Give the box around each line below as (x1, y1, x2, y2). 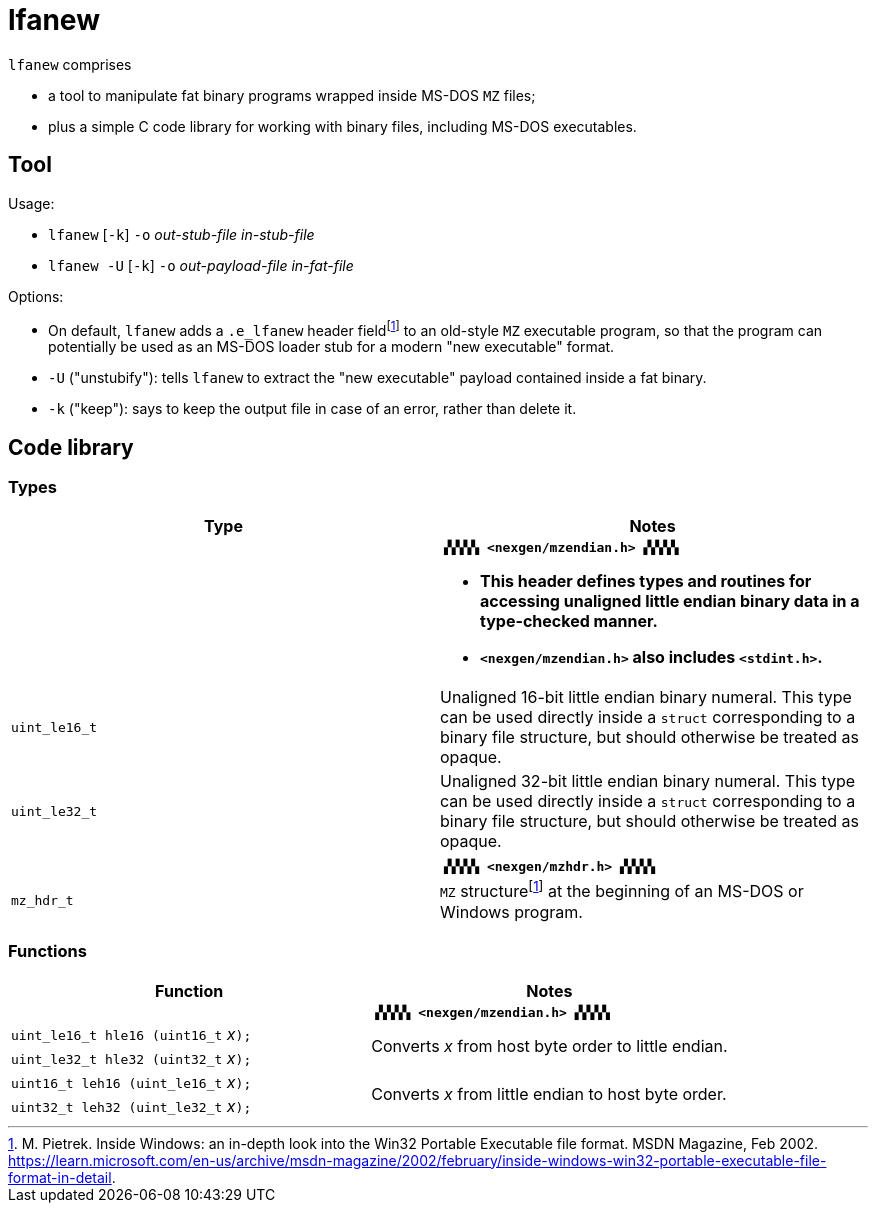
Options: (8, 287, 64, 305)
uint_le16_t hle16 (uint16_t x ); (11, 1023, 252, 1044)
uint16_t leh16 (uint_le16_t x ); (11, 1071, 252, 1092)
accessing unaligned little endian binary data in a (480, 591, 860, 612)
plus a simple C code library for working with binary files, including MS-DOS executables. (48, 117, 637, 135)
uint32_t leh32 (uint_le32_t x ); (11, 1095, 252, 1116)
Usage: (8, 194, 55, 212)
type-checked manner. (480, 611, 658, 632)
